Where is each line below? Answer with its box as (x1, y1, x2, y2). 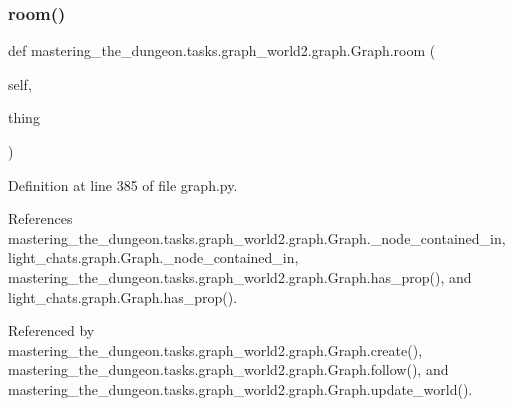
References (8, 208, 73, 229)
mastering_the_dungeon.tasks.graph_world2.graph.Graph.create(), (8, 339, 423, 360)
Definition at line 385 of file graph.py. (8, 174, 238, 195)
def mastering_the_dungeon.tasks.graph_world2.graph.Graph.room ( (8, 40, 436, 61)
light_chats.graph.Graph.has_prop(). (8, 286, 238, 307)
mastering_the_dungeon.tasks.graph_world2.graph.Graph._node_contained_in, (8, 227, 506, 248)
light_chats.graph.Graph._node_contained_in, (8, 247, 299, 268)
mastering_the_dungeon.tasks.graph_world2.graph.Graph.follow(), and (8, 359, 449, 380)
